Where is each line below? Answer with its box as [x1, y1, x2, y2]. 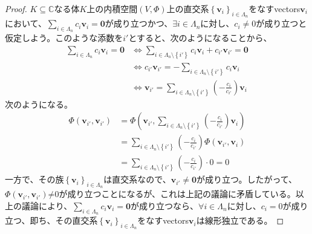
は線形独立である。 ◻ [196, 214, 284, 227]
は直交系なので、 [103, 173, 171, 186]
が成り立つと [256, 17, 307, 30]
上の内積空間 [86, 2, 138, 15]
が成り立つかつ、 [105, 17, 173, 30]
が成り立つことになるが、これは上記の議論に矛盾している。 [59, 187, 296, 200]
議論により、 [21, 199, 73, 212]
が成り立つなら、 [131, 199, 199, 212]
